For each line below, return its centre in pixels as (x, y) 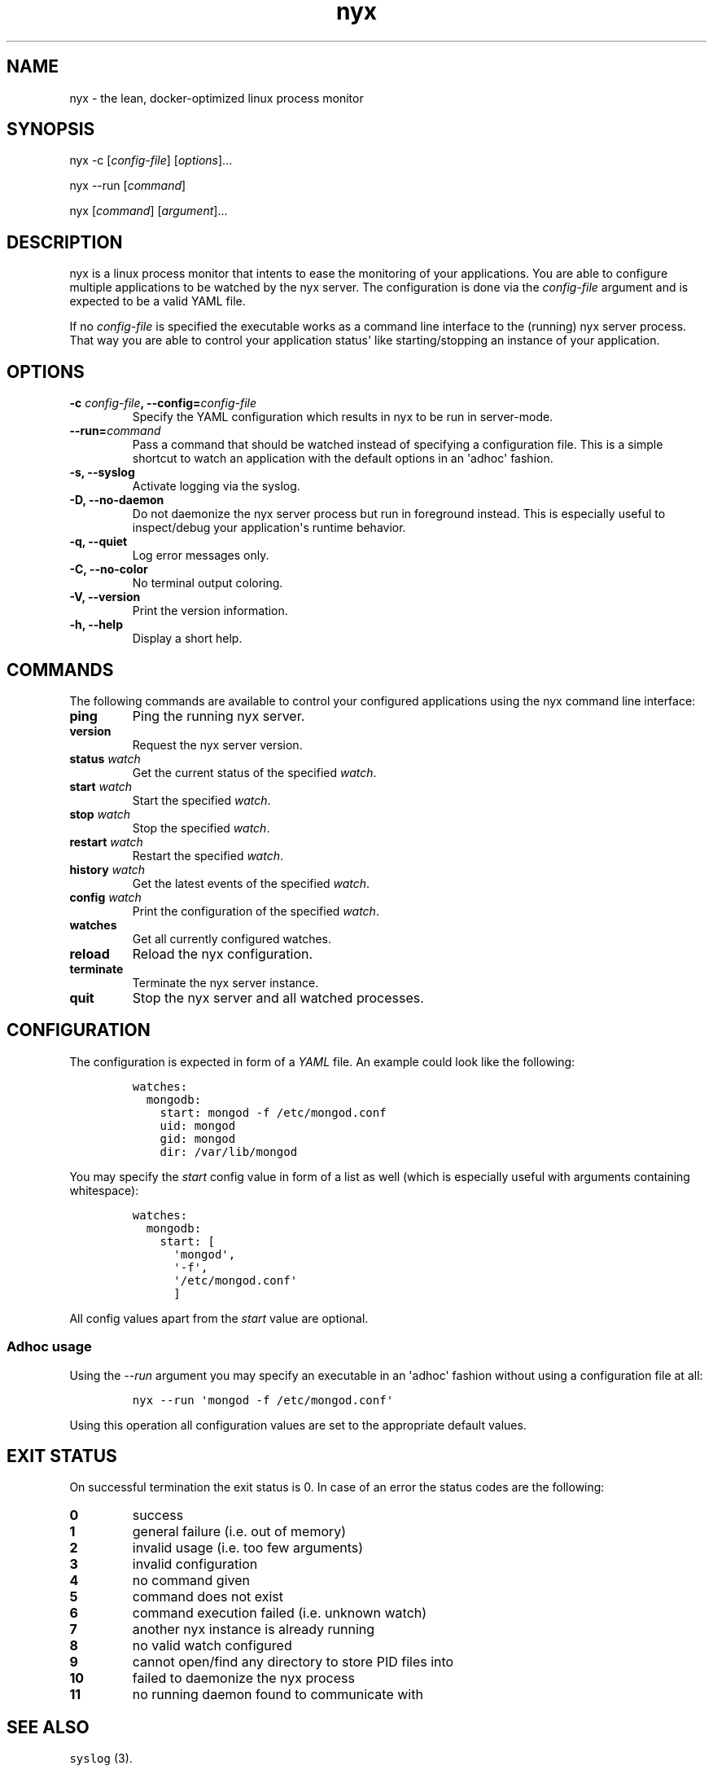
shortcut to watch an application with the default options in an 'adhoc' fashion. (343, 459)
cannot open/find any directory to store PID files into (293, 1662)
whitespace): (104, 1190)
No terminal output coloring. (208, 583)
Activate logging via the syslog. (216, 486)
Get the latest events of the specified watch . (251, 883)
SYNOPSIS (51, 130)
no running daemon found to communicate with (278, 1695)
